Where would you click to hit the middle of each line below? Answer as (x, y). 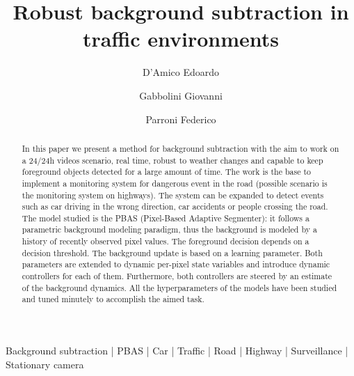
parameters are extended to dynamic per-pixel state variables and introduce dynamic (176, 264)
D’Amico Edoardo (181, 72)
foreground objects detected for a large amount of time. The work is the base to (166, 172)
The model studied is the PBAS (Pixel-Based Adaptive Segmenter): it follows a (166, 218)
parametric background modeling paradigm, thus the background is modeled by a (169, 229)
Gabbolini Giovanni (181, 95)
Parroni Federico (181, 119)
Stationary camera (45, 364)
